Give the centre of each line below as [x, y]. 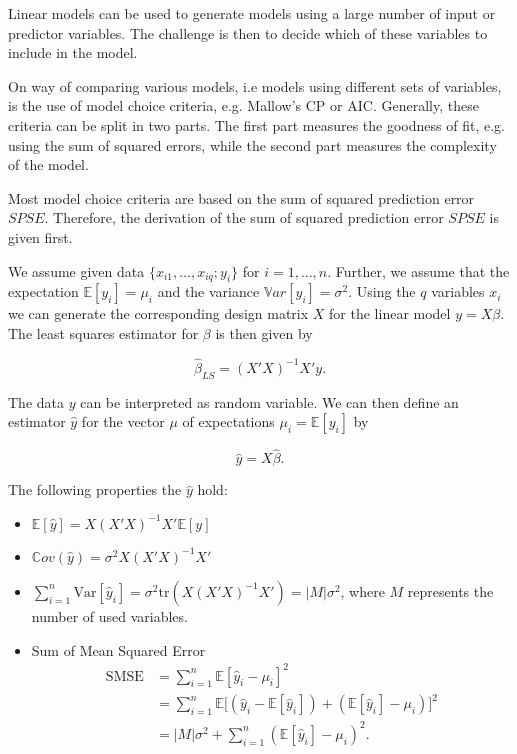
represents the [450, 590]
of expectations [228, 421]
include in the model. [73, 52]
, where [362, 590]
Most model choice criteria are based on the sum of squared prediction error [241, 197]
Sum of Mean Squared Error [118, 649]
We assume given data [76, 270]
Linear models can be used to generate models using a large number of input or [252, 13]
